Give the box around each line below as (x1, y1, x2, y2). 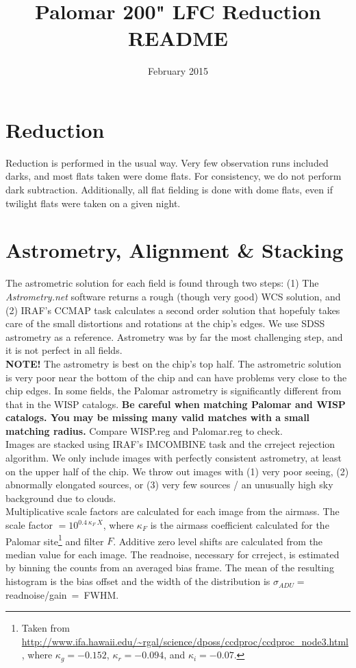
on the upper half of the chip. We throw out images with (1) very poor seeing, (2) (5, 464, 349, 478)
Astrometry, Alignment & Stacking (5, 236, 344, 264)
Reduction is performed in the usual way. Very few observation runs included (5, 155, 329, 169)
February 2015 (148, 64, 208, 78)
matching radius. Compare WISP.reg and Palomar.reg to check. (5, 423, 283, 438)
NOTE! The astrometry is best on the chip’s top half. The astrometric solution (5, 356, 342, 370)
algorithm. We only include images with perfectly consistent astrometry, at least (5, 451, 342, 465)
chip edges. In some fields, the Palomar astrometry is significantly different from (5, 383, 342, 398)
